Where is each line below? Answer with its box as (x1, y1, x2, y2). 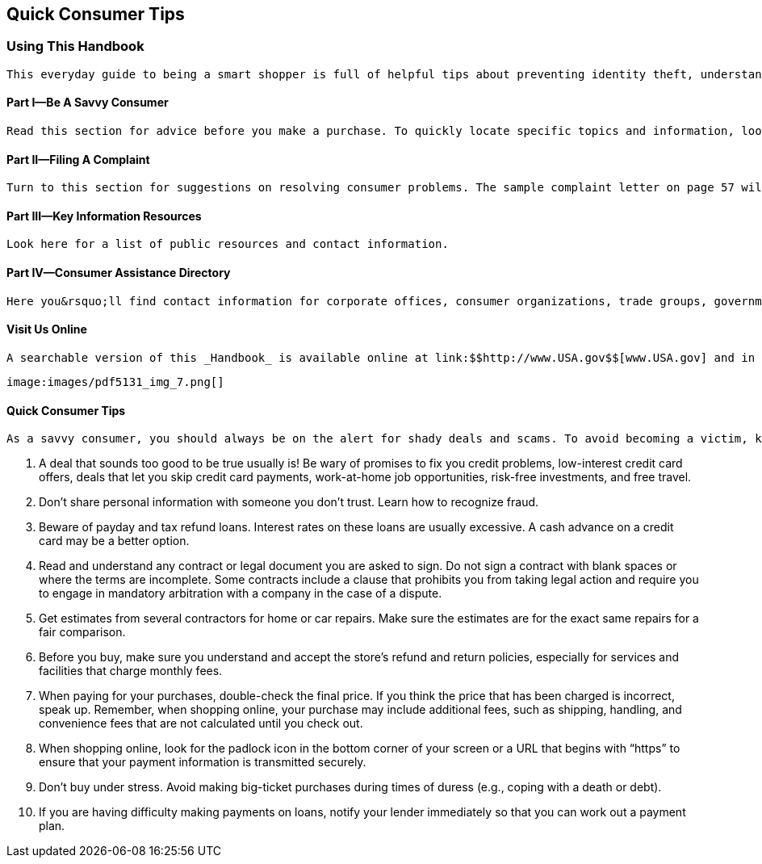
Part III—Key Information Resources (6, 208, 202, 223)
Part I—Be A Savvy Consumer (6, 95, 169, 110)
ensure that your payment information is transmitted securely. (39, 755, 366, 770)
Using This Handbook (6, 38, 144, 55)
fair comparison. (39, 625, 126, 640)
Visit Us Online (6, 322, 87, 337)
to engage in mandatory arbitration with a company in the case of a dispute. (39, 586, 442, 601)
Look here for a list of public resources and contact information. (6, 237, 449, 251)
